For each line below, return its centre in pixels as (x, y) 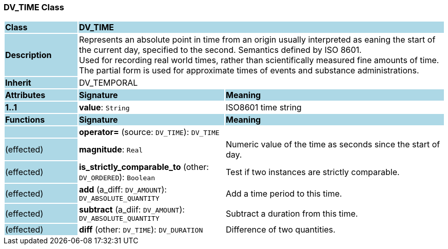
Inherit (18, 83)
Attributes (25, 95)
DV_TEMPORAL (108, 83)
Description (28, 55)
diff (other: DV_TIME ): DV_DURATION (141, 230)
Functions (25, 120)
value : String (104, 108)
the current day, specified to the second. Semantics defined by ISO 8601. (220, 50)
